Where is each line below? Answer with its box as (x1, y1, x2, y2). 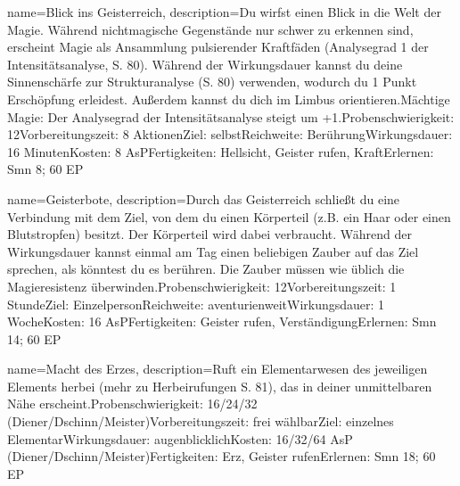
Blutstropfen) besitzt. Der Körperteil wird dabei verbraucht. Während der (7, 225, 413, 243)
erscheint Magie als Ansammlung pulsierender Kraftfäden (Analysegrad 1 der (7, 37, 429, 56)
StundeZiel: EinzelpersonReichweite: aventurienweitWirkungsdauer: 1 (7, 294, 385, 313)
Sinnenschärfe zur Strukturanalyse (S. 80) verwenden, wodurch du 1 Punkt (7, 72, 417, 91)
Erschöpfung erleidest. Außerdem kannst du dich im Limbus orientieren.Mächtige (7, 89, 450, 108)
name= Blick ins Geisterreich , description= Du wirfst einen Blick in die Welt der (7, 3, 441, 21)
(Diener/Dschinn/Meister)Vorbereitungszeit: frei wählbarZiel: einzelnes (7, 412, 394, 431)
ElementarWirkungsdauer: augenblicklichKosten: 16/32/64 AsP (7, 429, 353, 448)
